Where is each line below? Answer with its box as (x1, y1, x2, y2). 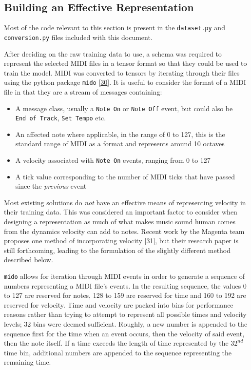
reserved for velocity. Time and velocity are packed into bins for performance (4, 299, 233, 310)
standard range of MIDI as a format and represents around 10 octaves (15, 138, 225, 149)
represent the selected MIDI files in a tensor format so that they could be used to (4, 58, 247, 68)
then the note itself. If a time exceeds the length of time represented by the (4, 338, 229, 348)
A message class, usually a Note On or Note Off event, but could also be (15, 103, 233, 113)
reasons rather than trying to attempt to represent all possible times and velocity (4, 309, 247, 319)
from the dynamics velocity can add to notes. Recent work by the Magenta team (4, 226, 245, 236)
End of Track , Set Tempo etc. (15, 113, 106, 123)
